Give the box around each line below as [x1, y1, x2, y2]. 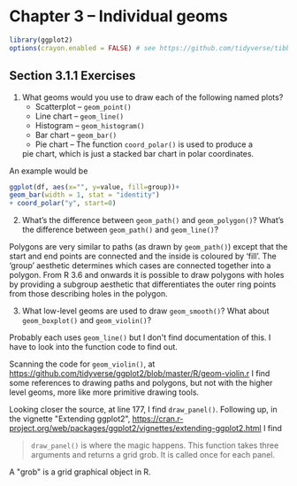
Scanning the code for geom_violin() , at [9, 359, 156, 369]
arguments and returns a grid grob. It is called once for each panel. [30, 450, 276, 460]
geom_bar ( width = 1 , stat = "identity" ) [9, 190, 161, 200]
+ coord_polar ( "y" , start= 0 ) [9, 199, 117, 208]
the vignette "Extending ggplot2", [9, 413, 131, 424]
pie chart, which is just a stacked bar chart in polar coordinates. [21, 148, 255, 158]
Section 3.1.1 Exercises [9, 68, 136, 83]
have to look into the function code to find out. [9, 342, 179, 352]
